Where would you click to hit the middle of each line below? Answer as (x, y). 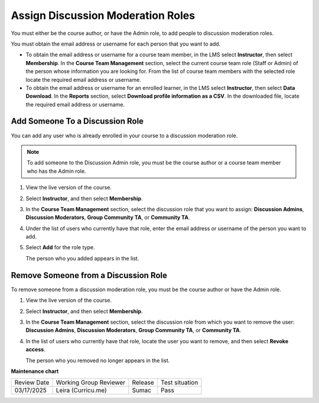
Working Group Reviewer (91, 383)
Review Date (32, 383)
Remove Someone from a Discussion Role (89, 275)
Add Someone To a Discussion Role (77, 121)
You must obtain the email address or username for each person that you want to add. (116, 44)
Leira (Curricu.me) (81, 391)
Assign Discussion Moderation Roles (103, 15)
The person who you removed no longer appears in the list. (98, 360)
